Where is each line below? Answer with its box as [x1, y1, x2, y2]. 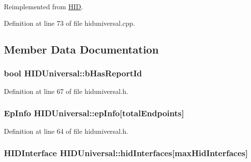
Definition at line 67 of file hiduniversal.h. [4, 86, 128, 96]
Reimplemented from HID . [4, 1, 83, 11]
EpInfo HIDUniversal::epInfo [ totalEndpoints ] [4, 107, 184, 119]
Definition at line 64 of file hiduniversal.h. [4, 126, 128, 136]
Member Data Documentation [4, 41, 159, 56]
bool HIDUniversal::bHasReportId [4, 67, 142, 79]
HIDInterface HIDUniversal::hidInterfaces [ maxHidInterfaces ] [4, 146, 248, 159]
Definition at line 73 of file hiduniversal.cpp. [4, 18, 135, 28]
